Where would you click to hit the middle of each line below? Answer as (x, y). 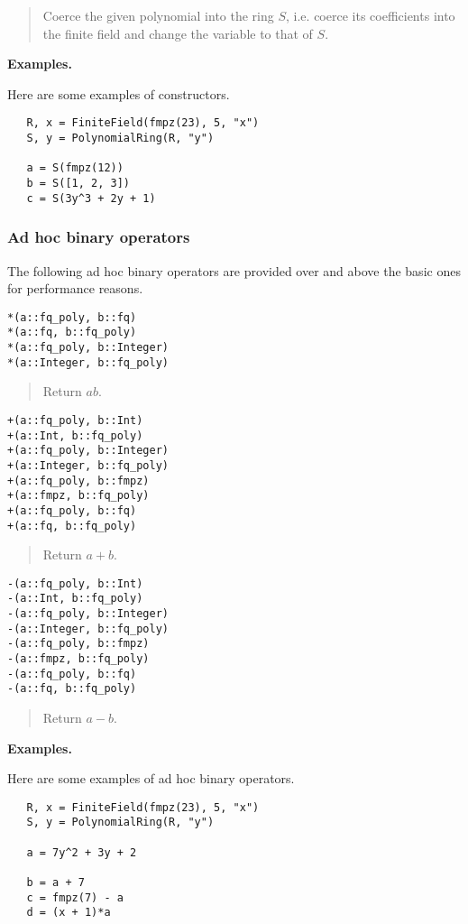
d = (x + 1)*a (69, 913)
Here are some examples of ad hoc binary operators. (151, 778)
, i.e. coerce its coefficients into (371, 15)
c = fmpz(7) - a (75, 897)
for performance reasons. (75, 288)
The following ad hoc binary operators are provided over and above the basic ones (234, 270)
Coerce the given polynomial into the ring (158, 15)
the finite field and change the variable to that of (178, 33)
